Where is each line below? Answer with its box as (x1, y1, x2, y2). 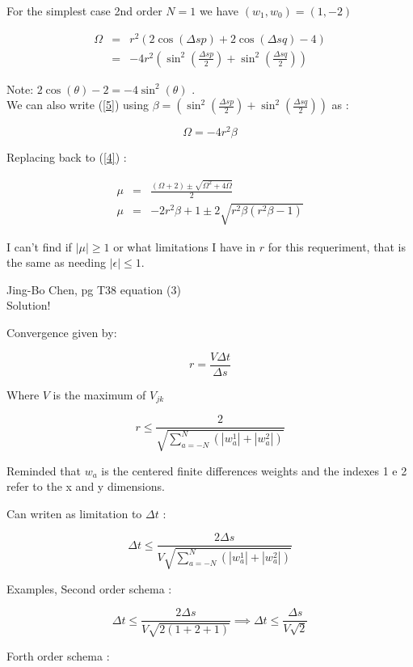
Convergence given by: (6, 324, 117, 341)
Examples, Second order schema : (6, 580, 172, 597)
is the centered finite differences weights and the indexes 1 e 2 (101, 462, 407, 479)
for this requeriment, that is (268, 238, 406, 255)
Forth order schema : (6, 647, 110, 664)
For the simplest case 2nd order (6, 2, 162, 19)
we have (199, 2, 239, 19)
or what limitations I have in (113, 238, 256, 255)
